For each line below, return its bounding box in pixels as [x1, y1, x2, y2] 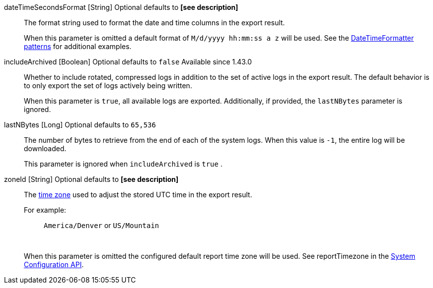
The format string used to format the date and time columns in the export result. [24, 18, 285, 27]
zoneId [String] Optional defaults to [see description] [4, 175, 179, 183]
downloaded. [24, 144, 67, 153]
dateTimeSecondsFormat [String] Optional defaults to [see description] [4, 3, 238, 11]
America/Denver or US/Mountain [44, 221, 159, 230]
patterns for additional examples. [24, 42, 132, 51]
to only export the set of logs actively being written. [24, 81, 192, 90]
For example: [24, 206, 67, 214]
